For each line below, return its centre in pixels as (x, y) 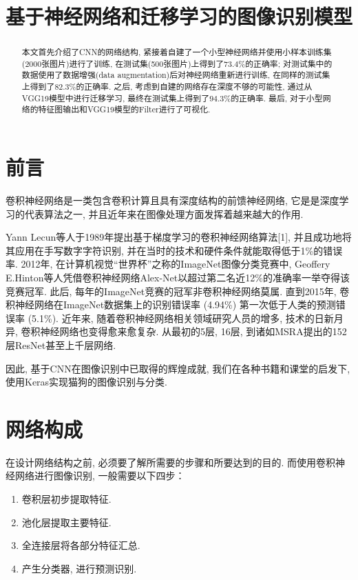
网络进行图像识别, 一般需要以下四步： (100, 476)
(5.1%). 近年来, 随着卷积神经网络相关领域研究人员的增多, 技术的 (171, 318)
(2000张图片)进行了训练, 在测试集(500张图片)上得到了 (123, 63)
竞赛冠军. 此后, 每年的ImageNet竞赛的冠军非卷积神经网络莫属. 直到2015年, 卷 (178, 291)
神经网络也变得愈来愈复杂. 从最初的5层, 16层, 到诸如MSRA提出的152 (193, 331)
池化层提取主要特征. (66, 522)
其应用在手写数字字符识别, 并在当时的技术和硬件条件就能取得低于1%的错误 (174, 250)
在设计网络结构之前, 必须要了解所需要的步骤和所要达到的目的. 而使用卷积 (171, 462)
